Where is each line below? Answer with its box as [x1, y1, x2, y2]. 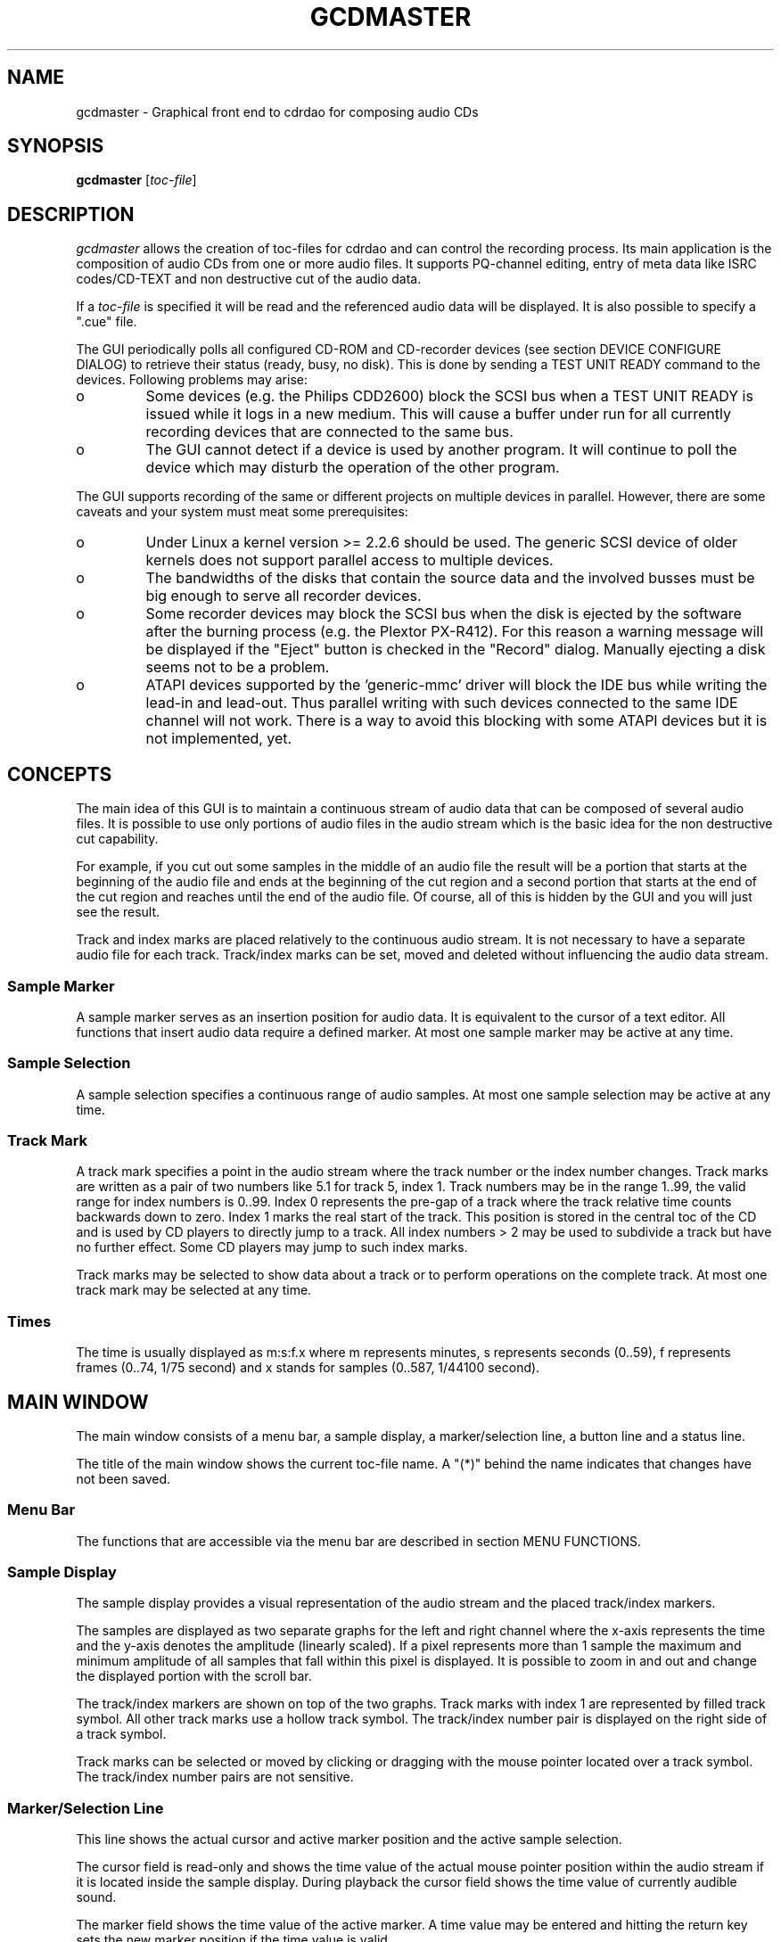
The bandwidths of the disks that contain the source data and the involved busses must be [145, 569, 755, 588]
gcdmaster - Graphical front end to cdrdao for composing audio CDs [76, 103, 479, 119]
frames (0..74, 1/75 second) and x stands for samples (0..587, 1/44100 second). [76, 1360, 540, 1376]
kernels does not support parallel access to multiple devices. [145, 551, 554, 570]
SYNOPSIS [7, 135, 104, 158]
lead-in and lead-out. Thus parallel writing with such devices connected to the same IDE [145, 694, 738, 712]
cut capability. [76, 831, 159, 847]
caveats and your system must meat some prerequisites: [76, 504, 408, 520]
